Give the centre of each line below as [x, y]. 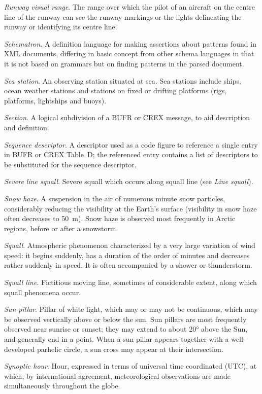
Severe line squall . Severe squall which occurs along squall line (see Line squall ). [129, 181]
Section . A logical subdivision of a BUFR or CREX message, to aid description [127, 117]
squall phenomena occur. [43, 292]
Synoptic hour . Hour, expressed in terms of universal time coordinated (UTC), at [130, 366]
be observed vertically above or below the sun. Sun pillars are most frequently [125, 319]
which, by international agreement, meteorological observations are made [117, 375]
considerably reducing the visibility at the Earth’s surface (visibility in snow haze [130, 208]
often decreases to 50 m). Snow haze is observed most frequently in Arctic [120, 218]
